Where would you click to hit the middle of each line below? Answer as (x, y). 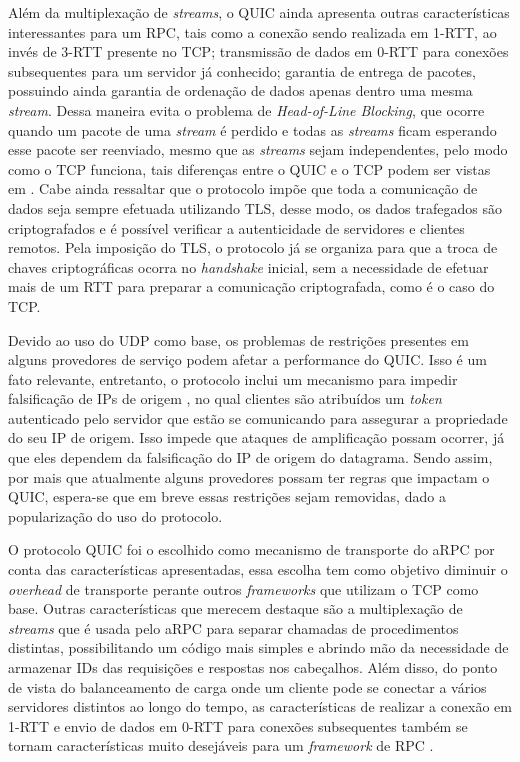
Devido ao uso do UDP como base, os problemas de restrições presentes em (238, 339)
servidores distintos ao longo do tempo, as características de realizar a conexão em (260, 706)
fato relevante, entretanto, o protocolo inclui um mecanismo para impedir (233, 378)
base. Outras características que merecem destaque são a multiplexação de (235, 608)
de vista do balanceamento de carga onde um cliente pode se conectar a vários (247, 686)
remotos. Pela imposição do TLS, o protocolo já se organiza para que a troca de (253, 247)
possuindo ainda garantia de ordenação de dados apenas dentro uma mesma (240, 90)
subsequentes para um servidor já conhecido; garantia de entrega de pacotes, (242, 70)
